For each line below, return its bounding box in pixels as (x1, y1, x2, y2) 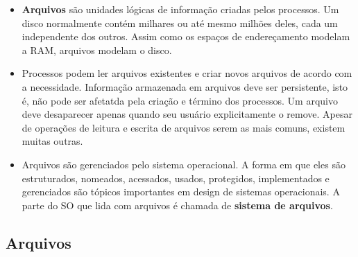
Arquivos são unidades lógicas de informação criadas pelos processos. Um (22, 2, 339, 16)
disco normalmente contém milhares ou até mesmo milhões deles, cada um (22, 15, 338, 30)
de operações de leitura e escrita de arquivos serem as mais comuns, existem (22, 120, 346, 134)
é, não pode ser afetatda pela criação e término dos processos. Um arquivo (22, 93, 338, 107)
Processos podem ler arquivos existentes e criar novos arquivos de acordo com (22, 66, 352, 80)
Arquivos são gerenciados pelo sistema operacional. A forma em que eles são (22, 157, 346, 171)
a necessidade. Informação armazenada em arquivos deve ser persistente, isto (22, 79, 348, 94)
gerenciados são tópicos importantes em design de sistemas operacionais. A (22, 184, 340, 199)
